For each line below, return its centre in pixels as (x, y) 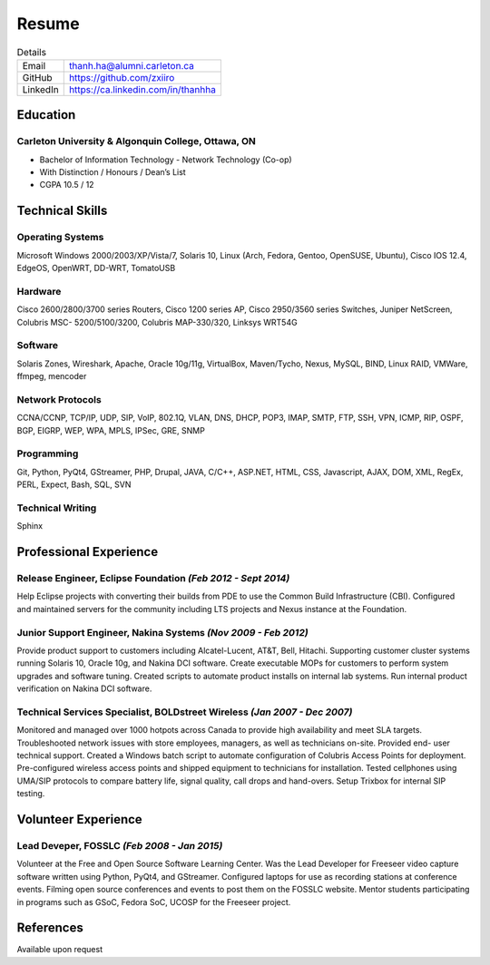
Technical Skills (62, 211)
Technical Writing (57, 508)
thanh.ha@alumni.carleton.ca (132, 65)
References (50, 928)
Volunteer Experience (79, 819)
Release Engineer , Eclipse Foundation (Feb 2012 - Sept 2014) (153, 579)
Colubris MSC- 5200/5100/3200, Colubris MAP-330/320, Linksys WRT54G (157, 322)
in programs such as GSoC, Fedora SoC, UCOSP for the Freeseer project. (154, 902)
